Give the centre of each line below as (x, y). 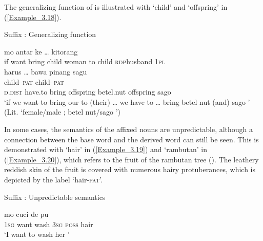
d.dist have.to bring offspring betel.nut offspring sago (88, 92)
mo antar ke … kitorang (41, 51)
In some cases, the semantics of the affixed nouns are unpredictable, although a (129, 129)
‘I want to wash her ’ (37, 234)
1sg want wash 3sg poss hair (49, 224)
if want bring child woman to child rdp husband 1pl (85, 61)
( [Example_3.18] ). (33, 17)
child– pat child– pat (34, 81)
